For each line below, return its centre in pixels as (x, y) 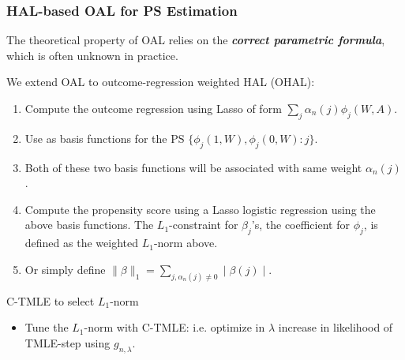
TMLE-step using (67, 342)
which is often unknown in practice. (92, 55)
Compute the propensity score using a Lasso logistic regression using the (200, 209)
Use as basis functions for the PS (105, 138)
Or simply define (65, 269)
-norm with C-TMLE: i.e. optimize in (174, 327)
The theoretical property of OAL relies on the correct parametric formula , (196, 40)
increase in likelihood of (336, 327)
